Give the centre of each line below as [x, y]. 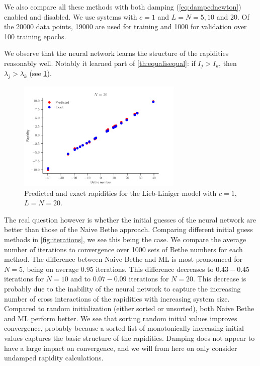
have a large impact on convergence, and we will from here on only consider [121, 348]
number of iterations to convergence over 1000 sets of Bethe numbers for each [123, 249]
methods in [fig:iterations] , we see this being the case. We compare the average [125, 239]
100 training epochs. [35, 36]
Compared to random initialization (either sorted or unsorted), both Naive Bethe [129, 308]
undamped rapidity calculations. [54, 358]
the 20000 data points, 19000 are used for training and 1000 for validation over [125, 26]
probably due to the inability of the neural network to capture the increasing [122, 289]
